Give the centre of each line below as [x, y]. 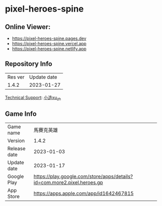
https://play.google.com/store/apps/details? [83, 176]
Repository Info [29, 64]
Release [16, 149]
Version [16, 141]
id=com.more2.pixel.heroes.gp [68, 183]
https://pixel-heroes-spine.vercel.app [49, 44]
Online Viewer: [28, 27]
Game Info [21, 114]
